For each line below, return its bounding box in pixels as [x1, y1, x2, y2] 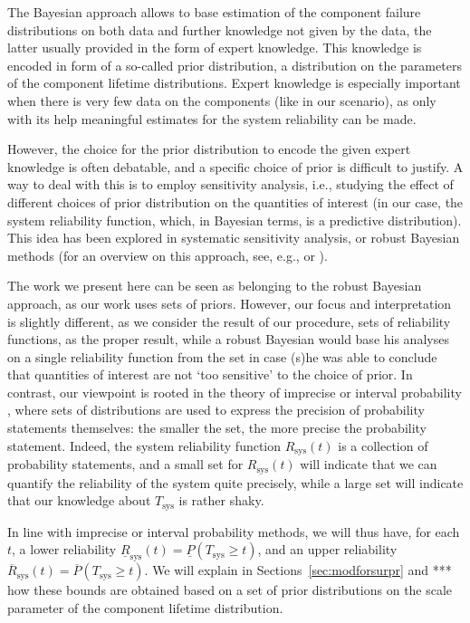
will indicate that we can [300, 455, 437, 474]
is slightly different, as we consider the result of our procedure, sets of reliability [7, 311, 451, 331]
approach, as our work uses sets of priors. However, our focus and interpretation [7, 293, 452, 312]
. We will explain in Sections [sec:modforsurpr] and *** [144, 561, 452, 580]
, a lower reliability [12, 540, 117, 559]
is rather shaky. [178, 491, 264, 510]
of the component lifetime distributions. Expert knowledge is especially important [7, 73, 461, 92]
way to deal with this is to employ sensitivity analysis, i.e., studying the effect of [7, 175, 454, 194]
